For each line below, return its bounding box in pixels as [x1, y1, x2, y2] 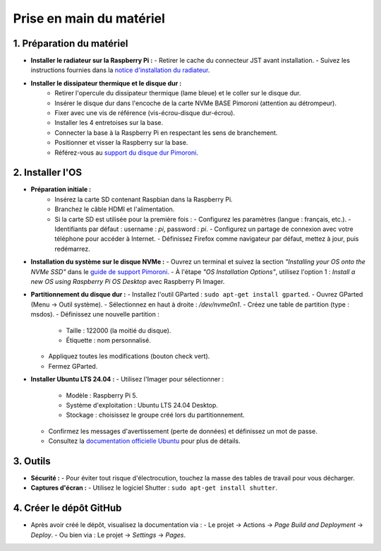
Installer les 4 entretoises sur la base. [54, 119, 164, 127]
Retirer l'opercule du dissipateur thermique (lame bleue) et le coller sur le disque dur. [54, 89, 301, 97]
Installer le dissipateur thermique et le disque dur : [30, 78, 182, 88]
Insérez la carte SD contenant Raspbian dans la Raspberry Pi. [54, 195, 233, 203]
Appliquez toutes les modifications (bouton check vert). [48, 352, 210, 360]
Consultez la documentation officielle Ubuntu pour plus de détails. [48, 437, 241, 445]
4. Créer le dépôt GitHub [13, 502, 122, 514]
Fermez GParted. [48, 362, 98, 370]
